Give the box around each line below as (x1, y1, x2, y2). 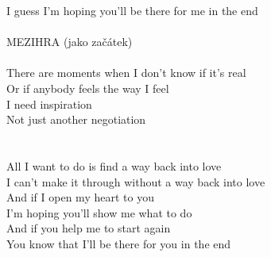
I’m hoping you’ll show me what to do (6, 204, 192, 221)
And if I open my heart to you (6, 189, 154, 205)
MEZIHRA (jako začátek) (6, 33, 133, 50)
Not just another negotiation (6, 111, 146, 128)
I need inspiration (6, 95, 92, 112)
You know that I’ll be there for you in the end (6, 235, 231, 251)
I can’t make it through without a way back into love (6, 173, 265, 190)
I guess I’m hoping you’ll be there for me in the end (6, 2, 258, 18)
